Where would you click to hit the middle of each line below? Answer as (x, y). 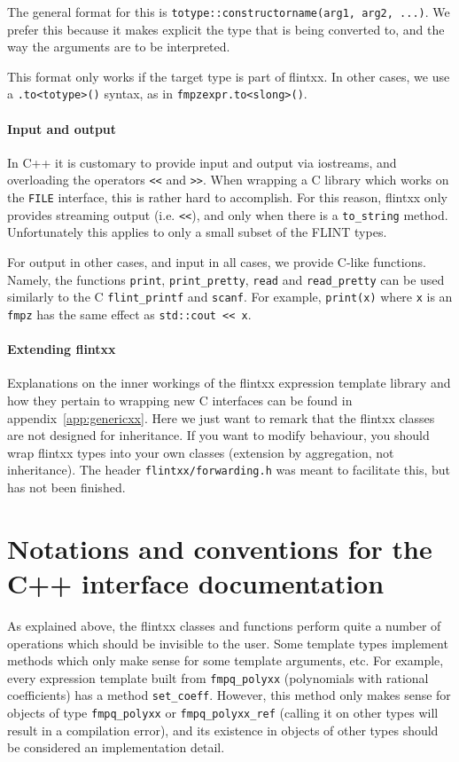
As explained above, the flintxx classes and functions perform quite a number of (224, 625)
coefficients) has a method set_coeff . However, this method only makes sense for (229, 695)
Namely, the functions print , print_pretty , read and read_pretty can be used (226, 279)
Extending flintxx (62, 349)
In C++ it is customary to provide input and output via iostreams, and (202, 162)
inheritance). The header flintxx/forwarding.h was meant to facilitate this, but (229, 470)
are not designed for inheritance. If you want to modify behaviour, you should (218, 435)
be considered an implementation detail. (116, 747)
